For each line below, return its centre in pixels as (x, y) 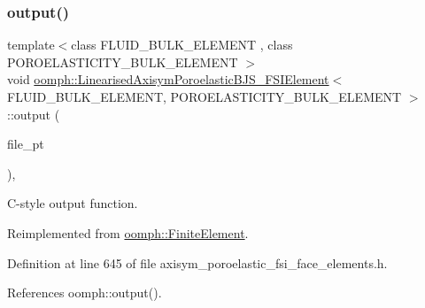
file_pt (26, 144)
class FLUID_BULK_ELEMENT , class (182, 45)
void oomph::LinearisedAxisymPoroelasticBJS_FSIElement (168, 79)
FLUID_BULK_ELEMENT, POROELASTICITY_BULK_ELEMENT (205, 96)
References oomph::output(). (85, 293)
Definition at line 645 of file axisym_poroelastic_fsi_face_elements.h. (197, 262)
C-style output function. (73, 203)
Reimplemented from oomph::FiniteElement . (128, 232)
